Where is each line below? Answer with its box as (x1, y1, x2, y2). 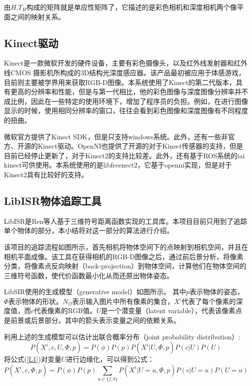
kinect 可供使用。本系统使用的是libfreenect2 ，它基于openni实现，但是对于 (4, 160, 232, 170)
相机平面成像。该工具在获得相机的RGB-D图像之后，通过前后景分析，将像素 (4, 251, 244, 261)
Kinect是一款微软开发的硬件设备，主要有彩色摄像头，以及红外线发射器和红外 (4, 58, 248, 68)
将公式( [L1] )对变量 (4, 354, 62, 364)
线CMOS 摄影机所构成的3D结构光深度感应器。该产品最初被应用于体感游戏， (4, 67, 245, 77)
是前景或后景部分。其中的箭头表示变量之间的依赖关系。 (4, 315, 180, 325)
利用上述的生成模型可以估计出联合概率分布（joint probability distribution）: (4, 331, 240, 341)
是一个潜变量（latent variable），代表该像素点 (101, 305, 242, 316)
